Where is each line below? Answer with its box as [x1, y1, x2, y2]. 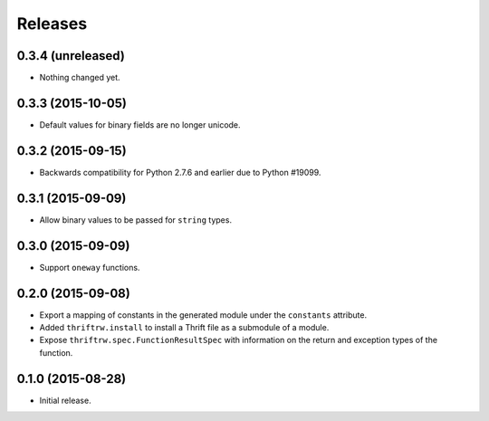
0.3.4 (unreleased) [16, 48, 126, 63]
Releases [16, 14, 88, 33]
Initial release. [39, 395, 91, 406]
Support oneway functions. [39, 262, 140, 273]
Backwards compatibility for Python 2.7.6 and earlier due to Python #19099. [39, 167, 321, 177]
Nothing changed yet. [39, 72, 121, 83]
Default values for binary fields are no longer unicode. [39, 119, 241, 130]
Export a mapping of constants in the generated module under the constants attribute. [39, 309, 367, 321]
